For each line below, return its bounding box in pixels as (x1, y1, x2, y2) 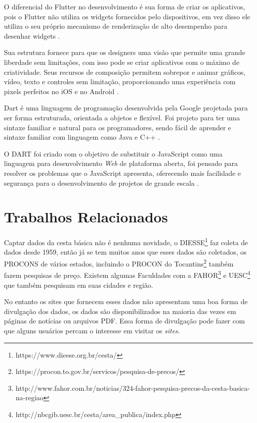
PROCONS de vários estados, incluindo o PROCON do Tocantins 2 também (4, 257, 234, 268)
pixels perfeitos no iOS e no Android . (4, 86, 119, 96)
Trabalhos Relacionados (4, 207, 168, 227)
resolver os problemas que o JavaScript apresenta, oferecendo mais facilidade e (4, 167, 241, 178)
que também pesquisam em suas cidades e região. (4, 279, 153, 290)
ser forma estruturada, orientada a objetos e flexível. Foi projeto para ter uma (4, 112, 240, 122)
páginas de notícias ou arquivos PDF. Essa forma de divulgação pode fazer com (4, 316, 245, 326)
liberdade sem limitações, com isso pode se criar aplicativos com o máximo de (4, 56, 240, 67)
